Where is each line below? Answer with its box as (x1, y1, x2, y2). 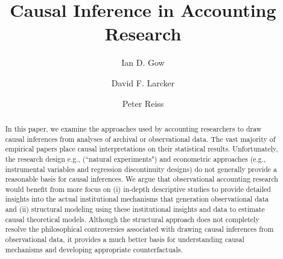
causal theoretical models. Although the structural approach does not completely (5, 214, 259, 224)
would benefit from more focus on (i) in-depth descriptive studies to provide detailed (5, 184, 271, 194)
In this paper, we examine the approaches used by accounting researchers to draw (5, 123, 262, 133)
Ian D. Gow (121, 56, 165, 69)
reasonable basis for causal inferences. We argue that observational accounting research (5, 174, 278, 184)
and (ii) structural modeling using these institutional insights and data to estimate (5, 204, 265, 214)
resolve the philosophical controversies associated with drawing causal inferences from (5, 224, 274, 234)
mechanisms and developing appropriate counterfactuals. (5, 244, 183, 254)
